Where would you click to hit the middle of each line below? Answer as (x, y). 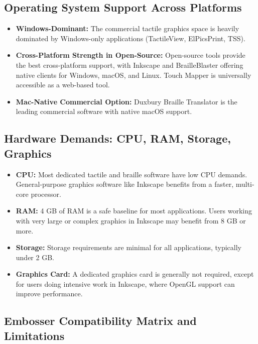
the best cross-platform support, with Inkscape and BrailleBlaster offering (130, 65)
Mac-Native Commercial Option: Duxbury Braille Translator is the (126, 101)
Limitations (34, 335)
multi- (245, 184)
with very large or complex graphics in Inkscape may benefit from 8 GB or (131, 220)
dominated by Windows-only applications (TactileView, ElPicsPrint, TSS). (131, 38)
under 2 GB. (35, 257)
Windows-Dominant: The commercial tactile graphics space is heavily (127, 28)
